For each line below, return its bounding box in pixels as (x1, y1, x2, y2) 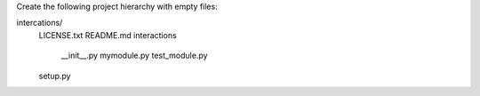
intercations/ (16, 18, 63, 28)
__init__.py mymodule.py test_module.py (60, 50, 208, 61)
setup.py (38, 70, 71, 81)
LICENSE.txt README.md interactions (38, 29, 177, 40)
